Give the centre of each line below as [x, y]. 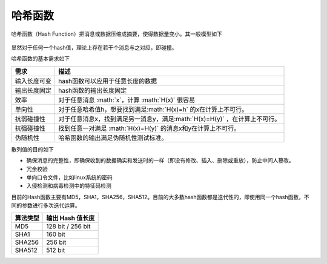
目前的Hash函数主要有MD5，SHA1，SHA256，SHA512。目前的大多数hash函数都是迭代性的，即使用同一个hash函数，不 [160, 197]
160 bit [56, 234]
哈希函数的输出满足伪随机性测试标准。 [113, 137]
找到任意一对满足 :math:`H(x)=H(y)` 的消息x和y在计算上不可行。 [149, 128]
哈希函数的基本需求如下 [40, 59]
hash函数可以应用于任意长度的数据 [108, 81]
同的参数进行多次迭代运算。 [46, 205]
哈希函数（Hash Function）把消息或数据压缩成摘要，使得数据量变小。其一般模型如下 [117, 34]
